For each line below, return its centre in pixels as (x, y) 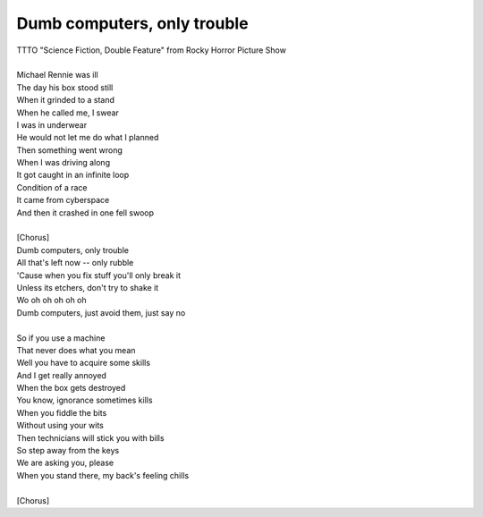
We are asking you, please (65, 463)
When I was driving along (64, 163)
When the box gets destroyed (71, 388)
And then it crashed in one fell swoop (85, 212)
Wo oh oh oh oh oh (51, 301)
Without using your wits (60, 426)
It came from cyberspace (63, 200)
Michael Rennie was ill (57, 75)
